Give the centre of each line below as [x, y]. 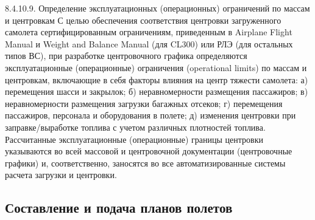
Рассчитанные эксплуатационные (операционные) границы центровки [134, 139]
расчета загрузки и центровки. [61, 175]
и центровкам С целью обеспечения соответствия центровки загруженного [143, 20]
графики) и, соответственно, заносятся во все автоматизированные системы [145, 163]
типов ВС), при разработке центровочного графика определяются [126, 56]
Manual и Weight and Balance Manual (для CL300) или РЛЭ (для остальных [149, 43]
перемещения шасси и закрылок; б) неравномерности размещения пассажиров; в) [157, 91]
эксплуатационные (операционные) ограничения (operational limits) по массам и [156, 67]
